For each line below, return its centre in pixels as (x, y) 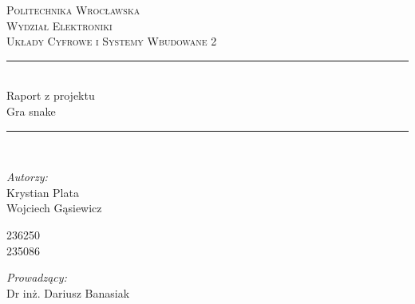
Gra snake (31, 111)
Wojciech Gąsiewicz (54, 208)
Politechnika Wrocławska (73, 10)
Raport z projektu (51, 95)
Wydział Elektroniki (59, 25)
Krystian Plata (43, 192)
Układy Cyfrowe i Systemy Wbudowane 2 (112, 41)
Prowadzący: (37, 277)
